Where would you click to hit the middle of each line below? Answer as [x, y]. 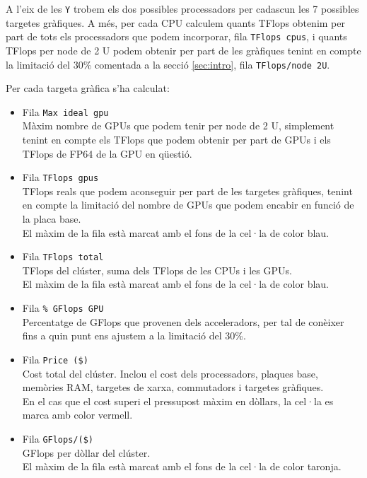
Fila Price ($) [55, 359]
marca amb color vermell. [77, 415]
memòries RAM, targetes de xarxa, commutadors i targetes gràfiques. [173, 387]
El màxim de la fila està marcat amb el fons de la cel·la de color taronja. [182, 466]
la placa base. [52, 219]
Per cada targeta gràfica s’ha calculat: [88, 88]
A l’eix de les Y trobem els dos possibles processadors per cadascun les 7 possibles [182, 8]
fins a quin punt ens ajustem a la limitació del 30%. [134, 336]
